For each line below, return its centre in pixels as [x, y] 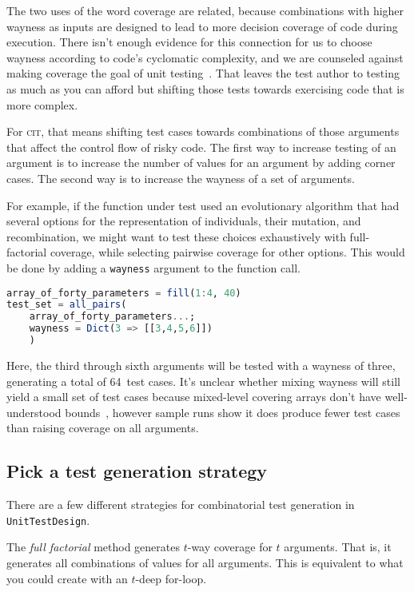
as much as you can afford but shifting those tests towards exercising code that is [205, 88]
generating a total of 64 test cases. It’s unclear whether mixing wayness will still [203, 381]
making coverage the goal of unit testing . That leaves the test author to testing [203, 73]
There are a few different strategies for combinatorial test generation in [181, 505]
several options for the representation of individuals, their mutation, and [184, 221]
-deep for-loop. [171, 578]
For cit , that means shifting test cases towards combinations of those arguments [203, 131]
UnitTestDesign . [48, 520]
